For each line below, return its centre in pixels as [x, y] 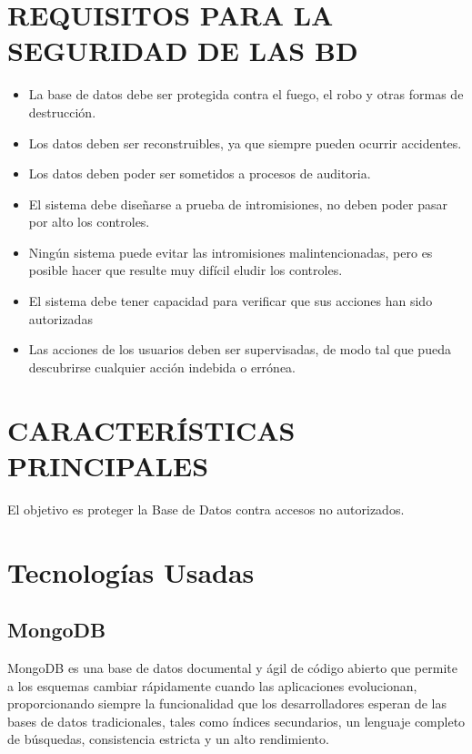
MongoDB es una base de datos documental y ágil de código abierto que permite [232, 667]
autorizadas [60, 318]
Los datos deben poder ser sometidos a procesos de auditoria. [200, 173]
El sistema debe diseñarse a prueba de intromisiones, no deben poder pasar [238, 204]
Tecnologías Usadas [131, 571]
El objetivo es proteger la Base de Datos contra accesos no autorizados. [206, 509]
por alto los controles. [89, 222]
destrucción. [62, 112]
